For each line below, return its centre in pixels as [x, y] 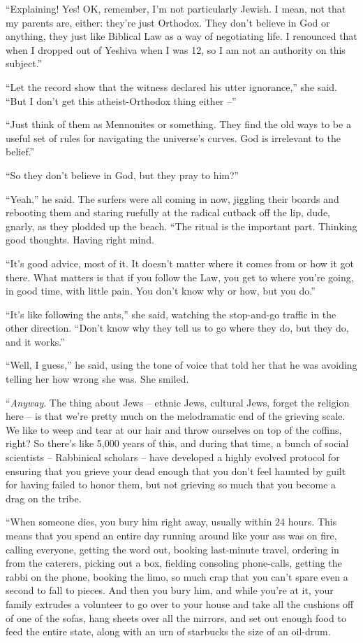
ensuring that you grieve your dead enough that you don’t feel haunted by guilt [176, 471]
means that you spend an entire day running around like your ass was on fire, [171, 535]
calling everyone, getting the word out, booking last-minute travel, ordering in [172, 549]
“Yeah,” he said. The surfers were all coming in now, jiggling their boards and [172, 198]
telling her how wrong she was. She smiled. [97, 379]
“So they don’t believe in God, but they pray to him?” [123, 175]
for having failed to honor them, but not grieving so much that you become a [171, 485]
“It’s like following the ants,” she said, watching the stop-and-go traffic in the [171, 314]
